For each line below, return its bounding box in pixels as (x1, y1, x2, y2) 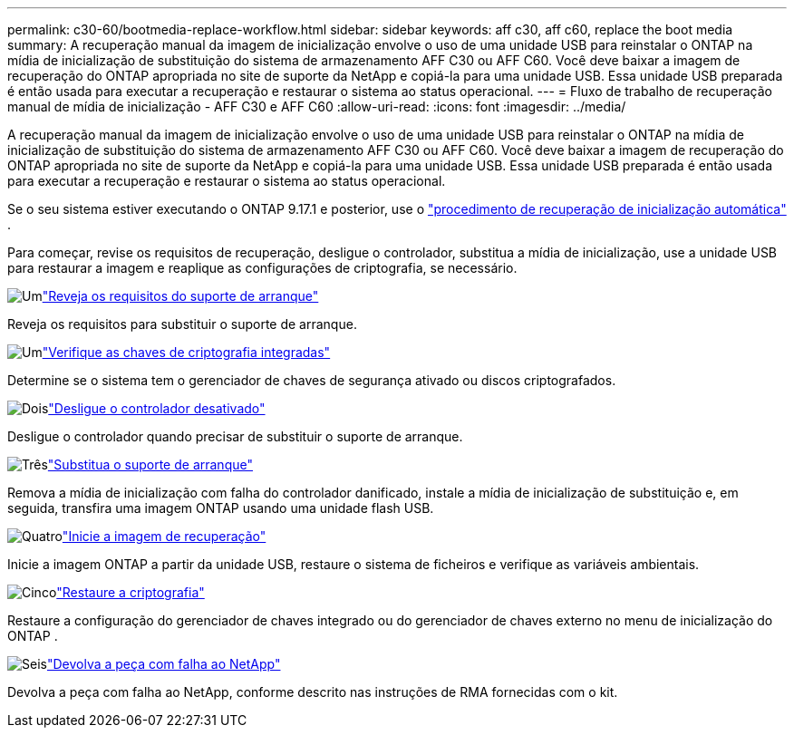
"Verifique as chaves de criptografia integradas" (42, 344, 331, 360)
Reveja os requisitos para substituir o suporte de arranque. (7, 316, 357, 332)
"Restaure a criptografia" (56, 585, 205, 600)
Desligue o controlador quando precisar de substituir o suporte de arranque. (7, 429, 463, 444)
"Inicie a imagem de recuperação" (62, 528, 266, 544)
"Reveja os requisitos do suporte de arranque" (42, 288, 319, 304)
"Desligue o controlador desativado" (48, 401, 266, 416)
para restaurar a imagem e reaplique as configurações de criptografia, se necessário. (7, 260, 518, 276)
